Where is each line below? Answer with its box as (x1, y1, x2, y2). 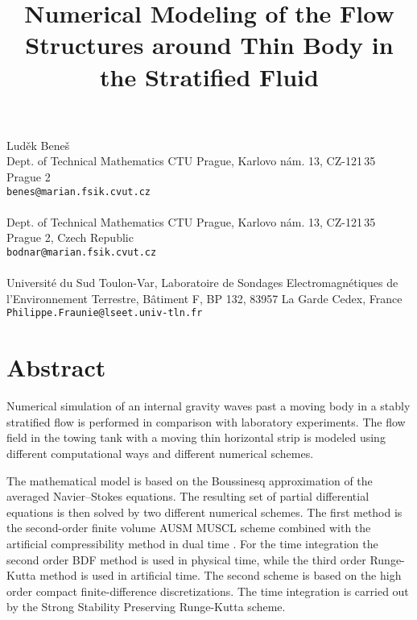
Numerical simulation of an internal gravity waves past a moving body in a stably (6, 397, 411, 414)
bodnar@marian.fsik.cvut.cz (6, 246, 157, 258)
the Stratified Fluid (100, 60, 319, 93)
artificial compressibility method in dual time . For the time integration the (6, 535, 378, 551)
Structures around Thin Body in (25, 28, 394, 61)
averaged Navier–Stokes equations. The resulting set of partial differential (6, 488, 370, 505)
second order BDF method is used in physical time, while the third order (6, 551, 366, 568)
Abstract (6, 351, 106, 384)
